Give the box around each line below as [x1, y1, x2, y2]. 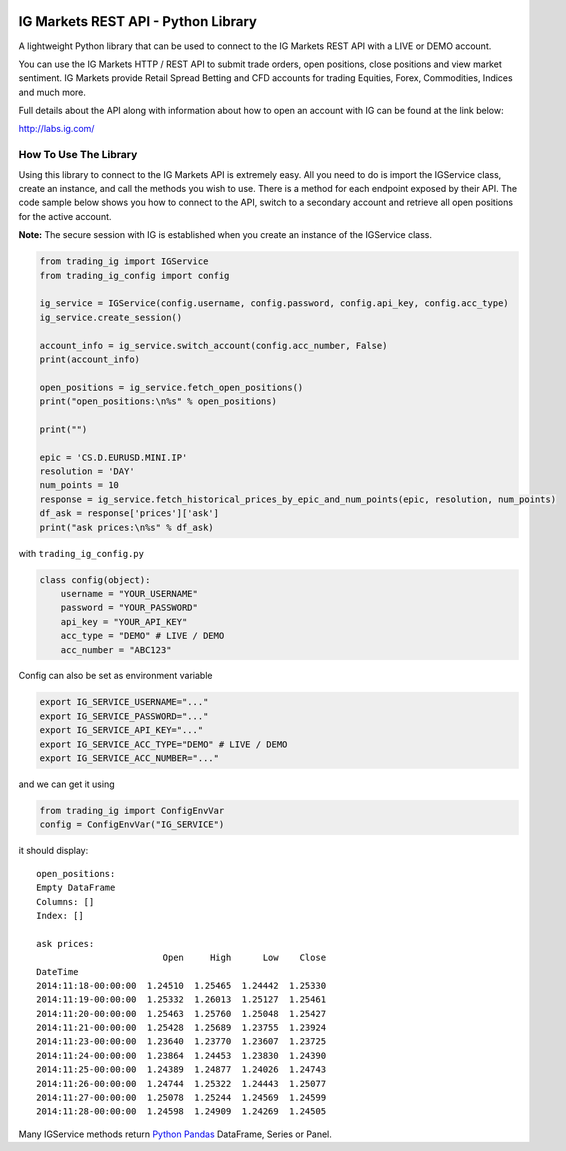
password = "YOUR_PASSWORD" [60, 602, 199, 614]
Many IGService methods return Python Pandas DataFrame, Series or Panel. [18, 1128, 332, 1140]
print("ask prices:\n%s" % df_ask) [39, 521, 214, 533]
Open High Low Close [162, 952, 327, 964]
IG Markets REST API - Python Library [18, 13, 257, 30]
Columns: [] [36, 896, 95, 907]
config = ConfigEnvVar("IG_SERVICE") [39, 819, 225, 830]
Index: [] [36, 910, 84, 921]
